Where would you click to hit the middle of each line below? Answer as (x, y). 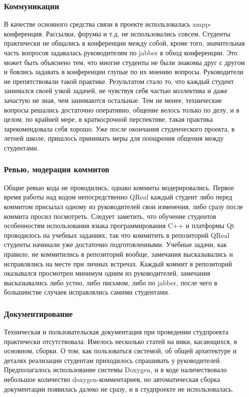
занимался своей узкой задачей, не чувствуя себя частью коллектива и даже (116, 91)
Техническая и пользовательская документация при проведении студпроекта (116, 332)
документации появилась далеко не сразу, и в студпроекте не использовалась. (119, 389)
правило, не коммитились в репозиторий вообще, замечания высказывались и (118, 254)
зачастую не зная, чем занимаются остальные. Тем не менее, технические (113, 100)
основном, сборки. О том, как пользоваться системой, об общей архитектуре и (120, 351)
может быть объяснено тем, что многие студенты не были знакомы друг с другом (124, 62)
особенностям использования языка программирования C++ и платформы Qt (119, 225)
